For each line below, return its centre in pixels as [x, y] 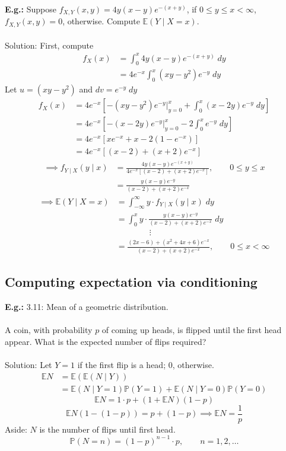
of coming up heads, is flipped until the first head [192, 330]
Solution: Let [28, 364]
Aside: [16, 429]
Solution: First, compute [49, 45]
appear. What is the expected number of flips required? [106, 341]
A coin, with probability [49, 330]
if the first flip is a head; [122, 364]
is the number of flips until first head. [107, 429]
